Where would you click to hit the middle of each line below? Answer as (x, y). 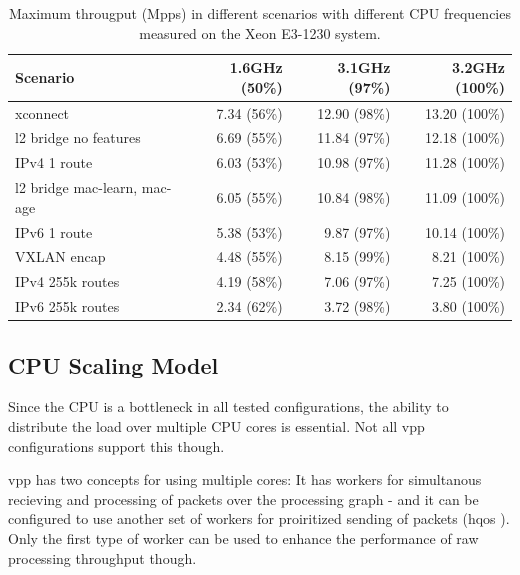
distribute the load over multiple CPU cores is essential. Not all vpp (216, 426)
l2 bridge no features (78, 137)
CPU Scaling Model (113, 364)
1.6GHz (256, 67)
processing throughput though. (102, 557)
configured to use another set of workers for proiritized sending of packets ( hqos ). (259, 518)
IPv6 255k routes (67, 306)
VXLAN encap (60, 256)
